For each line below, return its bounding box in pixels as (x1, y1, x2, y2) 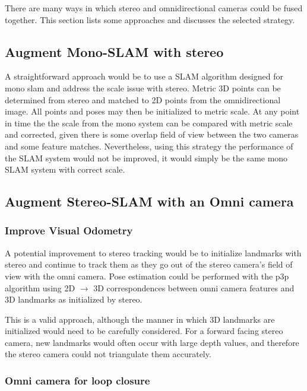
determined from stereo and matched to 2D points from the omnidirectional (5, 93, 281, 106)
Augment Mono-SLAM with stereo (5, 42, 224, 61)
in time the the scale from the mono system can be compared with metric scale (5, 116, 293, 129)
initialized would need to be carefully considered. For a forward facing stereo (5, 325, 283, 337)
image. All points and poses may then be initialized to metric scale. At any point (5, 105, 300, 117)
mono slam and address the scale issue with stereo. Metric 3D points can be (5, 81, 281, 94)
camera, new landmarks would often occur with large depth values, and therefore (5, 336, 299, 348)
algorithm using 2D (5, 281, 75, 294)
